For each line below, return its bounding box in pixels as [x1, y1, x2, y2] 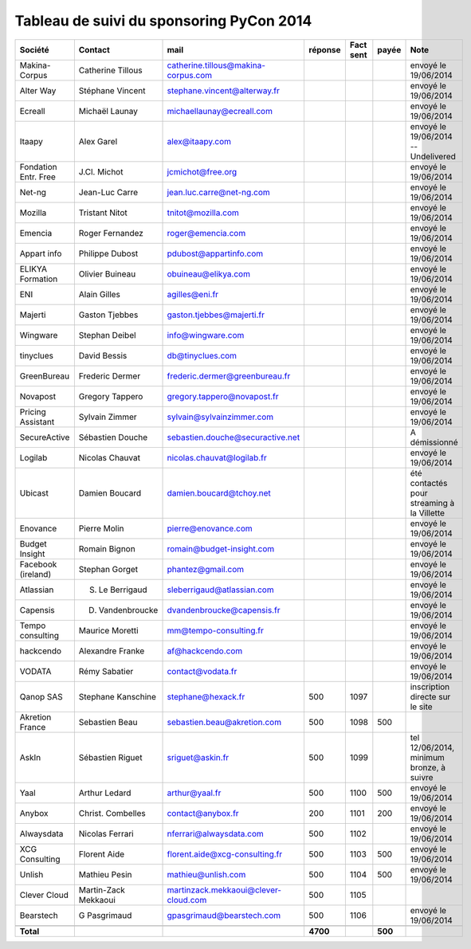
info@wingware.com [167, 329, 245, 340]
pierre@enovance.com [167, 523, 253, 534]
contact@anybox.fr [167, 807, 239, 818]
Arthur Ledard [78, 787, 131, 798]
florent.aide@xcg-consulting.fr [167, 849, 283, 860]
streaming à [410, 497, 455, 508]
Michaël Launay [78, 105, 139, 116]
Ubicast [19, 487, 49, 498]
